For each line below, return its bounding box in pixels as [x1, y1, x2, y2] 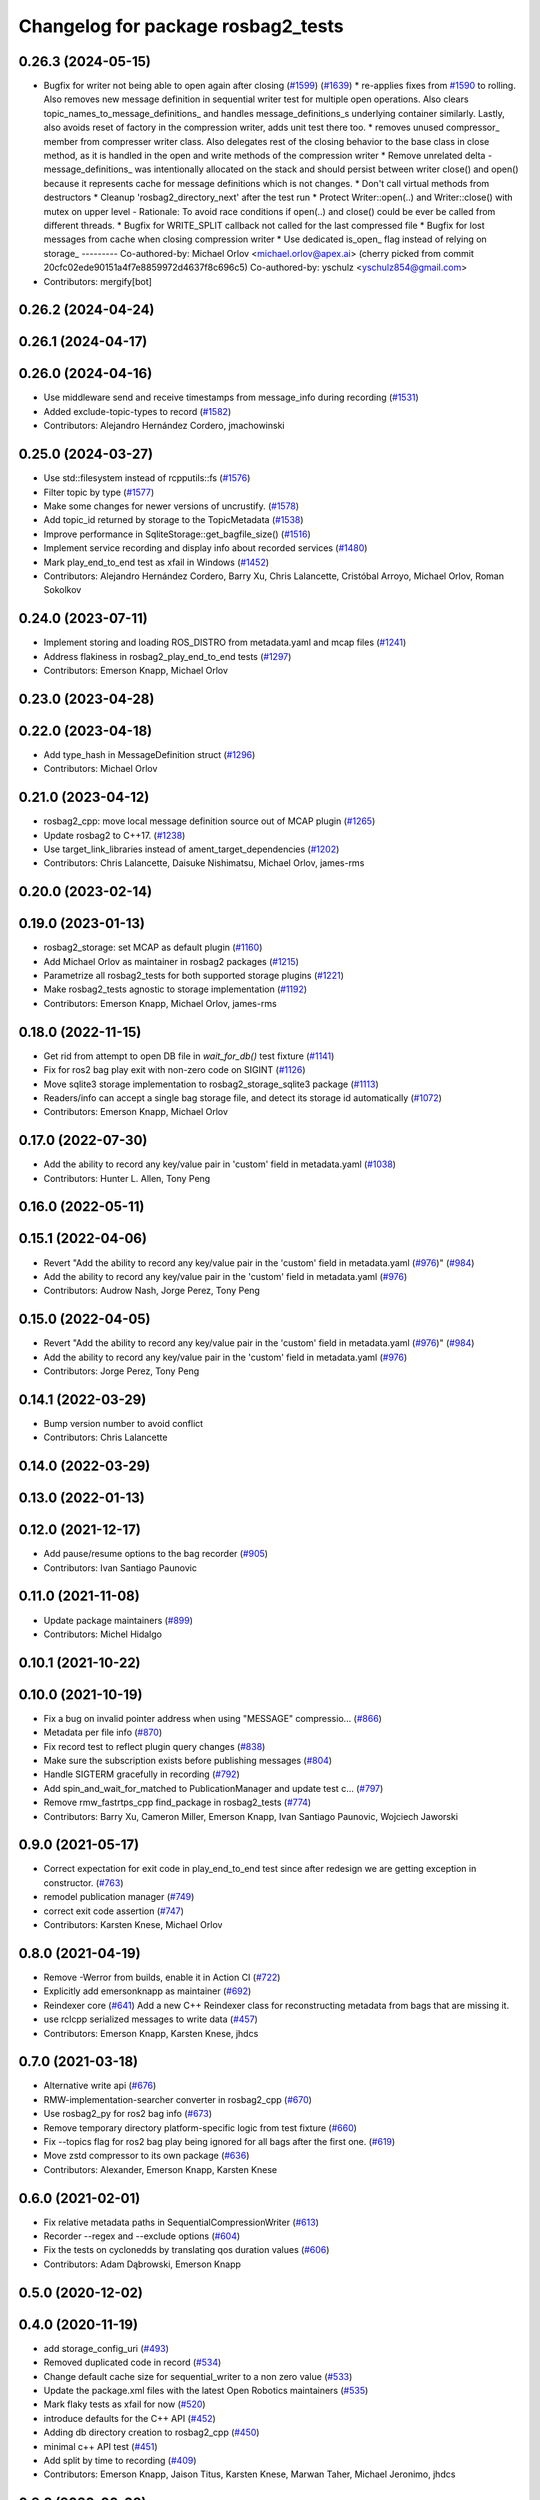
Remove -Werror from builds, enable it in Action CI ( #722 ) [43, 1971, 281, 1983]
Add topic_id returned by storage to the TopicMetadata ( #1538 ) [43, 514, 304, 526]
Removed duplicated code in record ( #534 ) [43, 2356, 222, 2369]
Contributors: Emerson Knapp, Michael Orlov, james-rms [43, 997, 277, 1009]
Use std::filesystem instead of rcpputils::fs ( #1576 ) [43, 472, 251, 484]
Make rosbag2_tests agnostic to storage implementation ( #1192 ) [43, 983, 308, 995]
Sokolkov [43, 584, 82, 596]
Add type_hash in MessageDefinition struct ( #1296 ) [43, 748, 256, 760]
